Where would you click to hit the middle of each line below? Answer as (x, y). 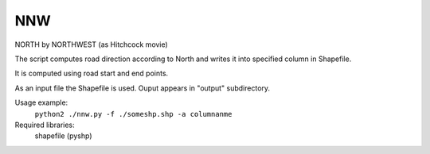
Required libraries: (45, 125)
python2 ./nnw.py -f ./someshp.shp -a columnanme (133, 114)
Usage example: (41, 102)
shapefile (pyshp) (63, 136)
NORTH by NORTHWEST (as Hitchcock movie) (92, 44)
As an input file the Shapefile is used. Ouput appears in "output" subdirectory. (143, 88)
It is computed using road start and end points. (92, 73)
